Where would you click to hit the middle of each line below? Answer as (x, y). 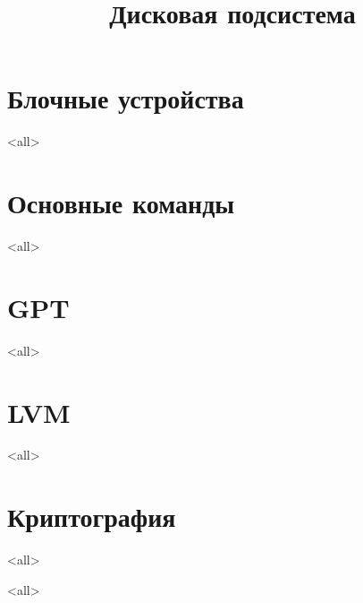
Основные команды (121, 203)
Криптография (92, 517)
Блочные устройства (126, 98)
